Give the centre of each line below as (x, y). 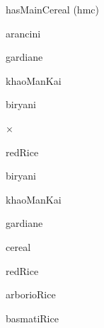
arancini (23, 33)
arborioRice (31, 294)
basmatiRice (32, 318)
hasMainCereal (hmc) (52, 9)
